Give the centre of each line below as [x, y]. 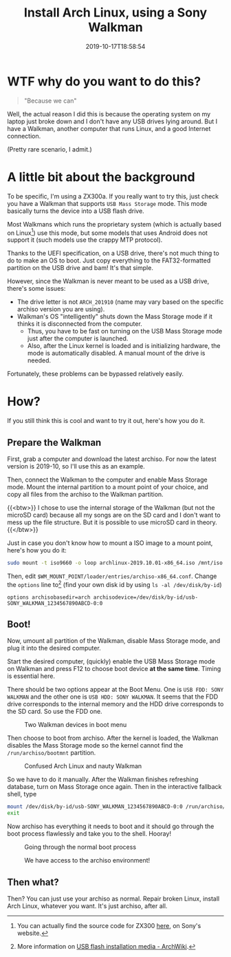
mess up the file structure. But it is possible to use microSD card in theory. [112, 522]
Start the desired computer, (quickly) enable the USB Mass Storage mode [111, 661]
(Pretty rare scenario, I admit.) [50, 149]
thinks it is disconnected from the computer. [79, 324]
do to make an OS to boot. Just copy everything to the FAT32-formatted [109, 260]
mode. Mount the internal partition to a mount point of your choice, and [108, 487]
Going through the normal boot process [80, 847]
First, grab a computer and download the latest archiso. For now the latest [112, 459]
